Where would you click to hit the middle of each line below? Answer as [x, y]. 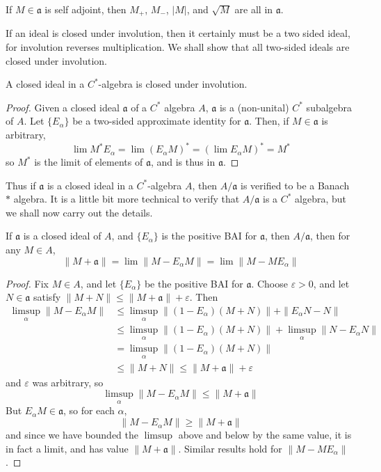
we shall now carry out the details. [79, 212]
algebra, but [321, 199]
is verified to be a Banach [295, 185]
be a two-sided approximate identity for [157, 121]
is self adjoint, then [86, 9]
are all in [254, 9]
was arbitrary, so [68, 382]
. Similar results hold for [230, 448]
